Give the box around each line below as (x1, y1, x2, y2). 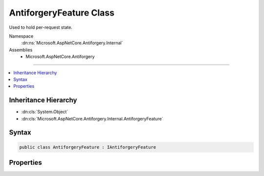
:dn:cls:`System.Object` (21, 109, 68, 115)
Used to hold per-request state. (9, 24, 73, 30)
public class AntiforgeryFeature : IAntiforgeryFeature (19, 144, 156, 150)
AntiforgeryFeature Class (9, 7, 115, 18)
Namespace (9, 33, 34, 39)
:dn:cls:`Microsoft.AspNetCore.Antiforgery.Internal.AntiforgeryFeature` (21, 116, 163, 121)
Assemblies (9, 47, 33, 53)
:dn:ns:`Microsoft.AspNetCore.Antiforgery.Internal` (21, 40, 123, 46)
